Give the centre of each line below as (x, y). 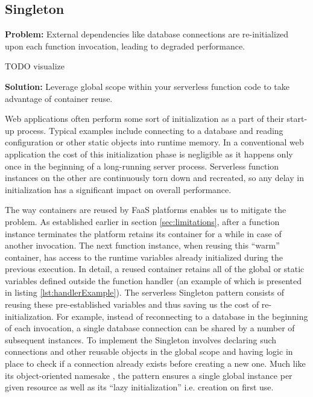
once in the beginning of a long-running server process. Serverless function (142, 166)
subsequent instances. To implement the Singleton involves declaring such (141, 339)
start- (297, 119)
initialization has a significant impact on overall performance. (118, 189)
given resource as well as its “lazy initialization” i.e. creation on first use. (139, 387)
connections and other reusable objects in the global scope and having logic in (149, 351)
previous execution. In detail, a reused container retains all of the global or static (155, 269)
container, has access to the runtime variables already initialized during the (144, 257)
